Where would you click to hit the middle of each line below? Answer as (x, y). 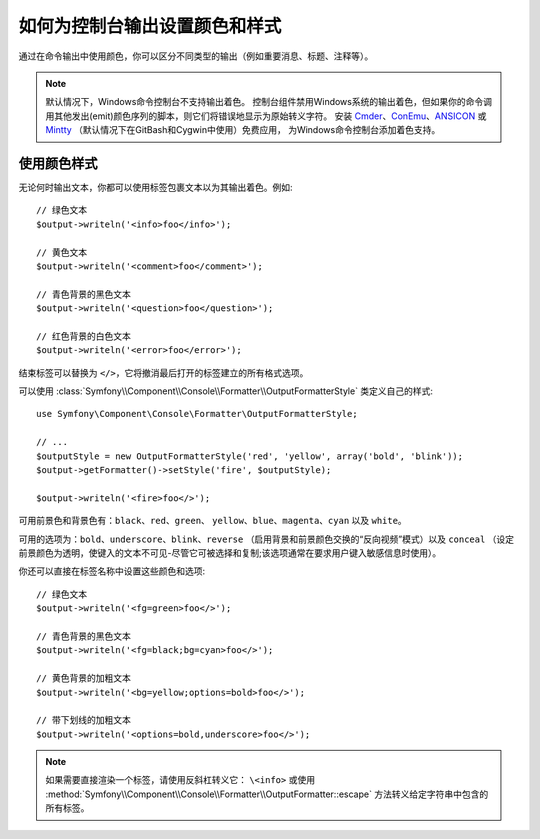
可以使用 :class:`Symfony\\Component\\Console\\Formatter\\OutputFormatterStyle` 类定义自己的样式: (226, 391)
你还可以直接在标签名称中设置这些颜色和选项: (112, 571)
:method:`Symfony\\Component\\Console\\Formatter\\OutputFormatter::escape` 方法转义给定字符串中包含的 (267, 794)
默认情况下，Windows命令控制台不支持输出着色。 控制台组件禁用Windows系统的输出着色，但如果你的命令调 (268, 102)
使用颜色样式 (58, 163)
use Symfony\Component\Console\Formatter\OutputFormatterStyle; (197, 414)
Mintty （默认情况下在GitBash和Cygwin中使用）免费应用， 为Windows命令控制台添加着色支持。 (243, 130)
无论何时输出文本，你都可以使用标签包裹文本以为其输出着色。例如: (156, 187)
